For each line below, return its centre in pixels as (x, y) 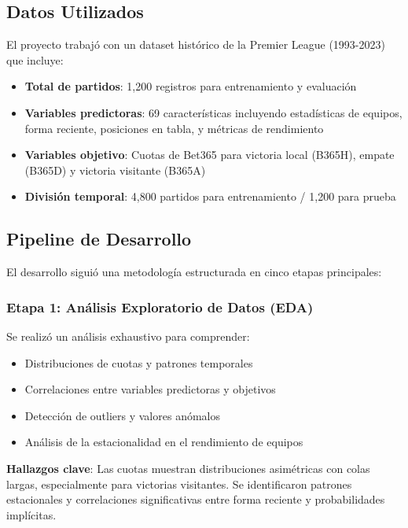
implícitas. (31, 514)
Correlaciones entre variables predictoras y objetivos (150, 389)
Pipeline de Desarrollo (99, 239)
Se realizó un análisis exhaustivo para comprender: (128, 336)
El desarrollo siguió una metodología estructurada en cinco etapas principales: (194, 272)
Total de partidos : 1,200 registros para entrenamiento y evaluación (191, 86)
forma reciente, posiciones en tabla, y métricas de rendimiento (174, 128)
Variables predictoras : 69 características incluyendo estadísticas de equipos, (213, 112)
